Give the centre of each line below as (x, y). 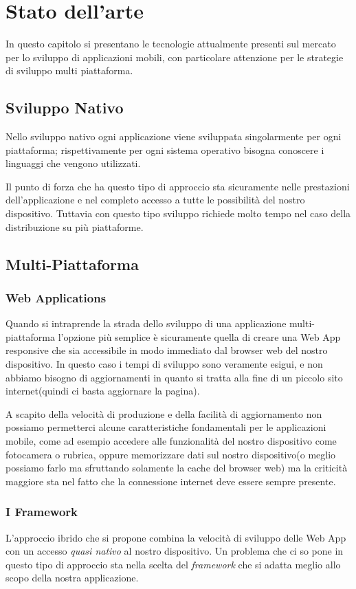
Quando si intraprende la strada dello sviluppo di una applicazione (146, 323)
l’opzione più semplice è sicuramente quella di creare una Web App (199, 336)
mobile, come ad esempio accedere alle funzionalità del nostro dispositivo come (171, 441)
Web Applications (56, 297)
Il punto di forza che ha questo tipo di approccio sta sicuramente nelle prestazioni (178, 186)
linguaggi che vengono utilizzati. (73, 163)
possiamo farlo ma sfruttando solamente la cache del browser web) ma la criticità (177, 468)
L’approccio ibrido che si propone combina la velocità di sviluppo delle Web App (176, 537)
